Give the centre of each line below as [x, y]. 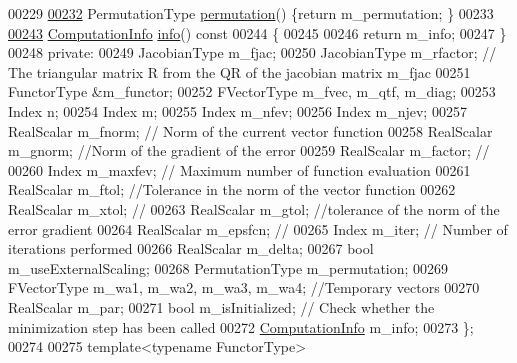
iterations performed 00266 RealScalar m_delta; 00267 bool [191, 248]
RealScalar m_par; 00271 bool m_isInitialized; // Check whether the [221, 306]
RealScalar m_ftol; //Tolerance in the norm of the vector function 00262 [232, 189]
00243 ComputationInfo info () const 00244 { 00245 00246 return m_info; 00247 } [257, 32]
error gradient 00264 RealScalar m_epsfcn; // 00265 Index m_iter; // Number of [258, 228]
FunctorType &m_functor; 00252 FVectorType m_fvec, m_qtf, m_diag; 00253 [252, 91]
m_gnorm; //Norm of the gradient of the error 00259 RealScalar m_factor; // [249, 150]
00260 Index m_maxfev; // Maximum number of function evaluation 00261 [239, 169]
